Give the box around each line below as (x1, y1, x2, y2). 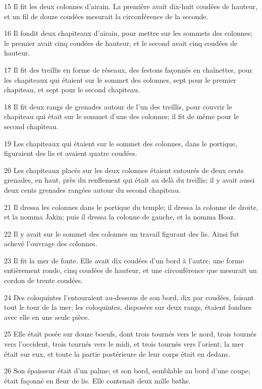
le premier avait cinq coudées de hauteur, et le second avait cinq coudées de (4, 37, 238, 48)
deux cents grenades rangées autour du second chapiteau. (4, 184, 181, 195)
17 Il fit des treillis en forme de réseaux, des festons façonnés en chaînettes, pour (4, 64, 252, 75)
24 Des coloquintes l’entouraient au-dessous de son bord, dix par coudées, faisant (4, 292, 254, 302)
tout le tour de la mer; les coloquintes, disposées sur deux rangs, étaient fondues (4, 302, 252, 312)
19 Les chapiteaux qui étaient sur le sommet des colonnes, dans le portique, (4, 138, 237, 148)
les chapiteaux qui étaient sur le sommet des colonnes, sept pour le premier (4, 74, 236, 85)
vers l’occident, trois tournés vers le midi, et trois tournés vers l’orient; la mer (4, 339, 244, 349)
